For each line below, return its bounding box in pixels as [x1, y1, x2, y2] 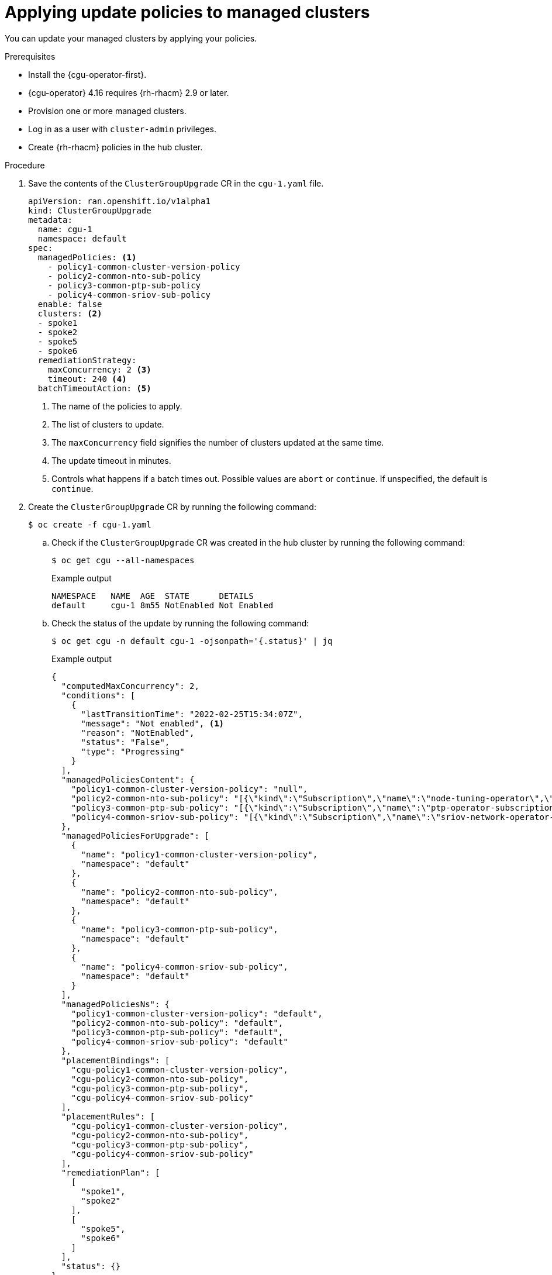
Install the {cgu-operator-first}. [28, 69, 147, 80]
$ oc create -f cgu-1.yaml [28, 519, 151, 529]
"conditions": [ [61, 690, 136, 700]
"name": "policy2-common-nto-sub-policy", [81, 887, 278, 897]
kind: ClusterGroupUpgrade [28, 205, 151, 215]
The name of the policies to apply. [51, 401, 182, 411]
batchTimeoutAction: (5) [37, 383, 151, 393]
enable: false [37, 299, 102, 309]
